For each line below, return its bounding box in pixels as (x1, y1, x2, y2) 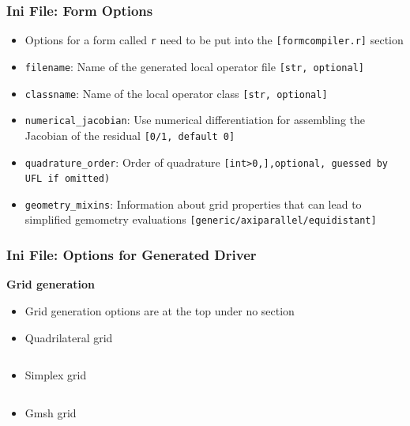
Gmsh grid (24, 404, 77, 420)
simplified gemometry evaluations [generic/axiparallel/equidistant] (24, 211, 377, 228)
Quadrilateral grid (24, 329, 113, 345)
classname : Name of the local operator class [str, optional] (24, 85, 328, 101)
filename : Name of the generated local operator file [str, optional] (24, 58, 365, 74)
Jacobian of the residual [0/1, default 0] (24, 126, 235, 143)
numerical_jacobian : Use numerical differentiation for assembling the (24, 111, 365, 128)
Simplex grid (24, 367, 87, 383)
